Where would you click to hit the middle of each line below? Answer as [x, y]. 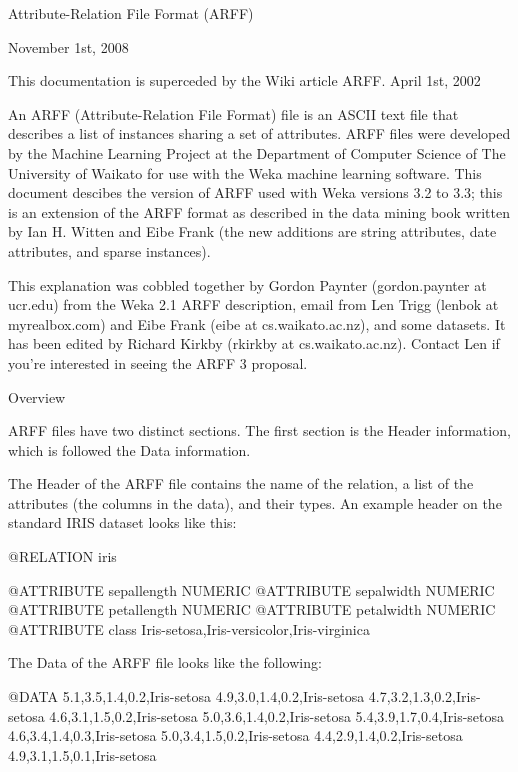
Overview [37, 396]
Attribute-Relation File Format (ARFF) [131, 13]
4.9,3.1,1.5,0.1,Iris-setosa [82, 754]
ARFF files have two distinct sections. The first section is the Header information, [259, 430]
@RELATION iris [62, 556]
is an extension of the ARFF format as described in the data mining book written [259, 211]
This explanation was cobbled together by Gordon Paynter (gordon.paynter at [247, 284]
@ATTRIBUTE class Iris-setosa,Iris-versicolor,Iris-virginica [189, 628]
